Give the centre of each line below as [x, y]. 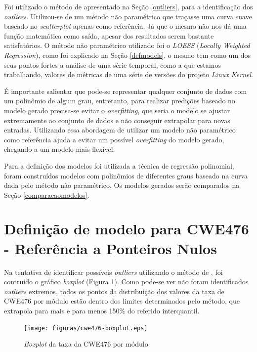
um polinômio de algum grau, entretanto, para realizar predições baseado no [120, 101]
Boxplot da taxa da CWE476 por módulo [86, 344]
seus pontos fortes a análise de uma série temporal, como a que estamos [112, 65]
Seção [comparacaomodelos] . [47, 195]
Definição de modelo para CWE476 [127, 229]
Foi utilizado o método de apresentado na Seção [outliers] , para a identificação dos [128, 6]
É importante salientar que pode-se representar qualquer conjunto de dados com [126, 91]
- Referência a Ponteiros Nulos [110, 248]
